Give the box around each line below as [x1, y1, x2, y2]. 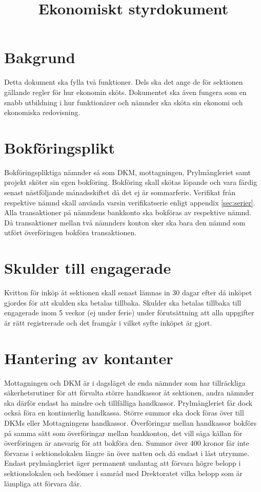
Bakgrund [4, 47, 75, 68]
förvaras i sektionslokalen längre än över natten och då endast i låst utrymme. [4, 447, 250, 458]
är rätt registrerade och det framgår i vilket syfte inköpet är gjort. [4, 317, 212, 328]
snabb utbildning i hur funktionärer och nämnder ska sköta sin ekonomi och [4, 97, 243, 107]
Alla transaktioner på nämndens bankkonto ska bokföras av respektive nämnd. [4, 207, 252, 218]
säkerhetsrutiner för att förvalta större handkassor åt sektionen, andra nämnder [4, 387, 254, 398]
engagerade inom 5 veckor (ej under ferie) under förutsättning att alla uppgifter [4, 307, 254, 318]
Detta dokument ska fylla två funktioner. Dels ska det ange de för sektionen [4, 77, 243, 87]
